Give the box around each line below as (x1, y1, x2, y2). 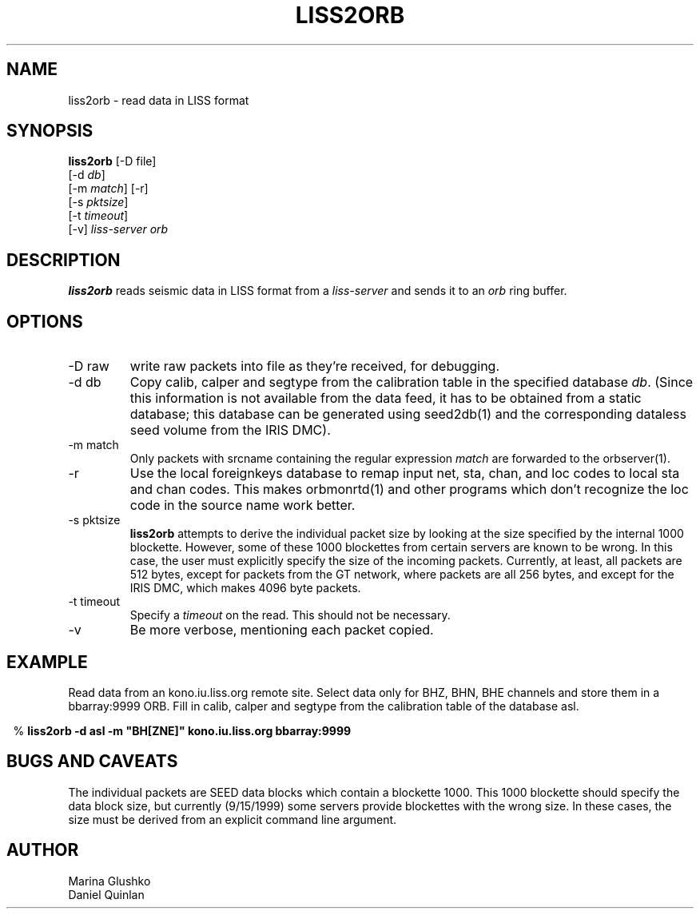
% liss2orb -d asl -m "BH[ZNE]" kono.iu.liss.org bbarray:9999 (13, 723, 352, 738)
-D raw (68, 358, 109, 375)
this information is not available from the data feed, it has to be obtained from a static (129, 390, 642, 407)
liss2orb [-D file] (68, 154, 157, 169)
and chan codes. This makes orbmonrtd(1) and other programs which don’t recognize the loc (129, 481, 689, 498)
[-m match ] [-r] (68, 181, 149, 196)
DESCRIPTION (6, 249, 121, 270)
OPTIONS (6, 311, 83, 332)
